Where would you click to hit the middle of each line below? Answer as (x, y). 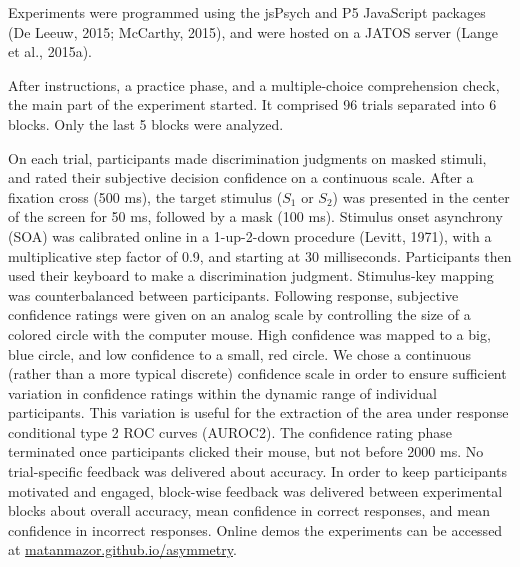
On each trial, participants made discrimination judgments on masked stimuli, (247, 157)
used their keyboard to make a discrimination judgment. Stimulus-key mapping (251, 275)
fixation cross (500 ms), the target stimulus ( (145, 196)
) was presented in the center (421, 196)
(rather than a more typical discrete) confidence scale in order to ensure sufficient (257, 373)
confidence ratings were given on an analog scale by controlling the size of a (239, 314)
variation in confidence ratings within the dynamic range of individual (222, 392)
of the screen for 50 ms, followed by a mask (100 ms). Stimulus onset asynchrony (255, 216)
